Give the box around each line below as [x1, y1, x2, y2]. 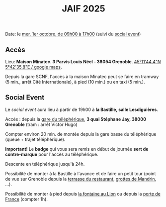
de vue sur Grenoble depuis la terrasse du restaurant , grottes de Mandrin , [5, 176, 157, 182]
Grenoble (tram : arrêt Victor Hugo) [5, 121, 78, 127]
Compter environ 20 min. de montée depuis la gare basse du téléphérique [5, 131, 157, 137]
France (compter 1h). [5, 196, 48, 202]
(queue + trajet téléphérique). [5, 136, 66, 142]
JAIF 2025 [62, 3, 105, 14]
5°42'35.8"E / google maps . [5, 64, 62, 70]
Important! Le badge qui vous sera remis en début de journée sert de [5, 146, 149, 152]
